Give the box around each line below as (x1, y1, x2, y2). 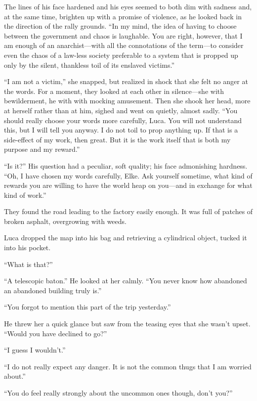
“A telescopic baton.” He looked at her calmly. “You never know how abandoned (4, 275, 247, 286)
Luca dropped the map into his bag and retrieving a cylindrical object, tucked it (4, 232, 247, 243)
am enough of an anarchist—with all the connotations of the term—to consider (4, 40, 244, 50)
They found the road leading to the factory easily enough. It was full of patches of (4, 206, 253, 217)
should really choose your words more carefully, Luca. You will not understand (4, 115, 242, 125)
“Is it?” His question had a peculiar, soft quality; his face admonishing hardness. (4, 160, 248, 171)
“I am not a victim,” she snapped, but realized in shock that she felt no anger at (4, 76, 248, 87)
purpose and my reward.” (4, 144, 80, 154)
